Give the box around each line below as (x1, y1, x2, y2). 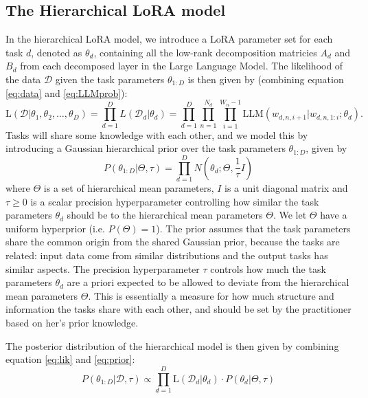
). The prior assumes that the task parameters (156, 221, 351, 235)
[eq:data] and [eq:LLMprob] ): (5, 85, 128, 100)
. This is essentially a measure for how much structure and (88, 288, 334, 302)
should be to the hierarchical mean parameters (67, 208, 263, 222)
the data (5, 71, 41, 86)
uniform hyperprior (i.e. (5, 221, 105, 235)
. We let (273, 208, 307, 222)
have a (320, 208, 347, 222)
